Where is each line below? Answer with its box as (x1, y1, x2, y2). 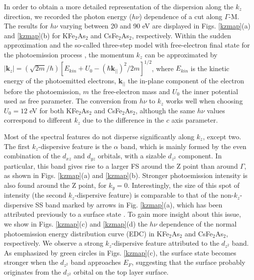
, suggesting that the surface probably (132, 257, 246, 267)
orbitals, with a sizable (98, 151, 166, 161)
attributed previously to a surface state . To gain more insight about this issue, (4, 209, 241, 219)
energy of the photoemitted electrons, (4, 76, 116, 86)
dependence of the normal (159, 219, 237, 229)
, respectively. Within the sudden (132, 30, 231, 40)
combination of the (4, 151, 61, 161)
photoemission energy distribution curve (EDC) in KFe (4, 228, 169, 238)
